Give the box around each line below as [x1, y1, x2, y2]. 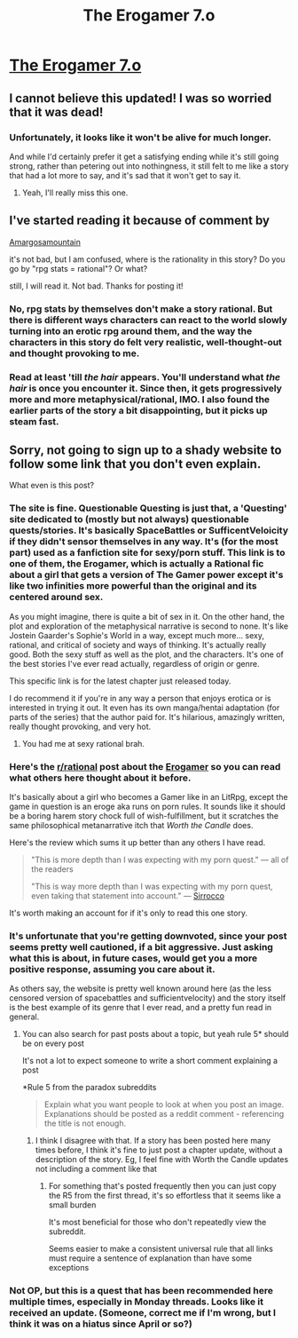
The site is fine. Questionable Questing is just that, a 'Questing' [9, 503, 287, 515]
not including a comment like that [35, 1164, 158, 1175]
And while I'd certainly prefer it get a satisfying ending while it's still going [9, 151, 279, 162]
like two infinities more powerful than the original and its [9, 580, 257, 592]
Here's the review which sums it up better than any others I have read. [9, 836, 266, 848]
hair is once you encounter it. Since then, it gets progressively [9, 382, 282, 394]
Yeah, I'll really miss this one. [21, 187, 129, 198]
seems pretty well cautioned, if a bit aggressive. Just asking [9, 940, 273, 953]
